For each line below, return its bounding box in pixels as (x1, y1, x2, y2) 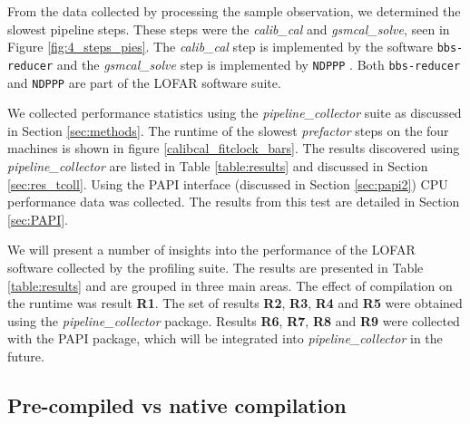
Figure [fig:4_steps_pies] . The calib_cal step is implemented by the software (7, 37, 433, 56)
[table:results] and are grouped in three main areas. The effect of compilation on (7, 275, 453, 294)
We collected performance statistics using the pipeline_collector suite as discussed (7, 103, 462, 122)
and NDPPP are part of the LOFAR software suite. (7, 72, 281, 92)
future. (7, 346, 44, 365)
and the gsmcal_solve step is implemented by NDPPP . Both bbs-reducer (56, 54, 461, 73)
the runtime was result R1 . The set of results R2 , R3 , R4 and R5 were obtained (7, 294, 463, 313)
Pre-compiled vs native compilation (7, 390, 347, 419)
